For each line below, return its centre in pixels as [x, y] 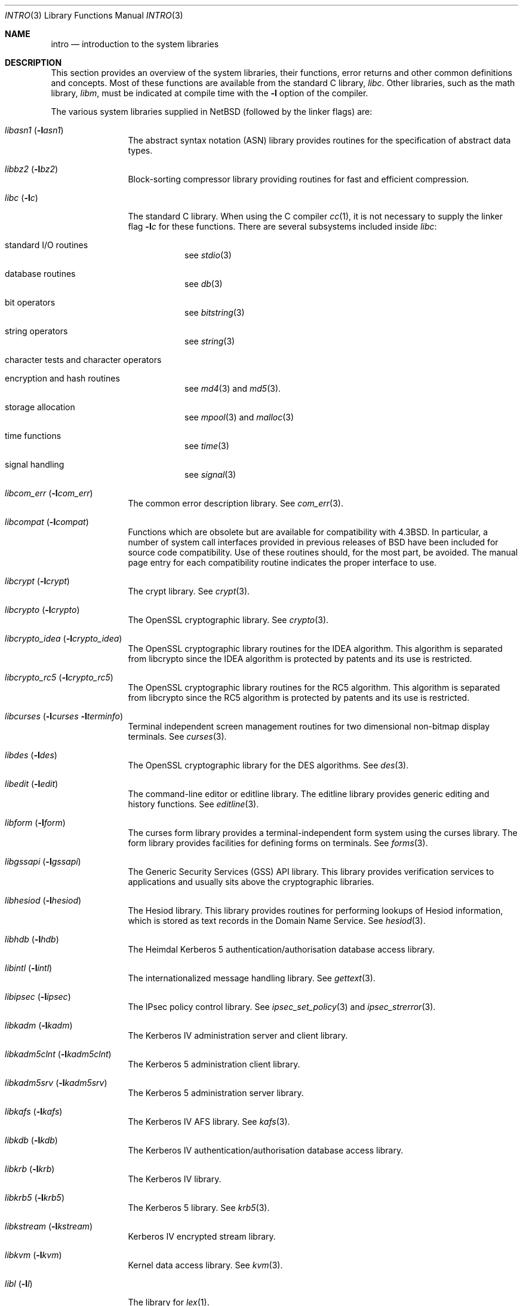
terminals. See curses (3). [177, 736]
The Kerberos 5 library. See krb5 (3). [199, 1208]
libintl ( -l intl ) [29, 968]
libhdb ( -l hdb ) [32, 939]
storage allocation [40, 407]
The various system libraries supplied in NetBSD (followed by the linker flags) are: [212, 112]
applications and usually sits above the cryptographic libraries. [251, 882]
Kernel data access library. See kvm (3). [205, 1265]
